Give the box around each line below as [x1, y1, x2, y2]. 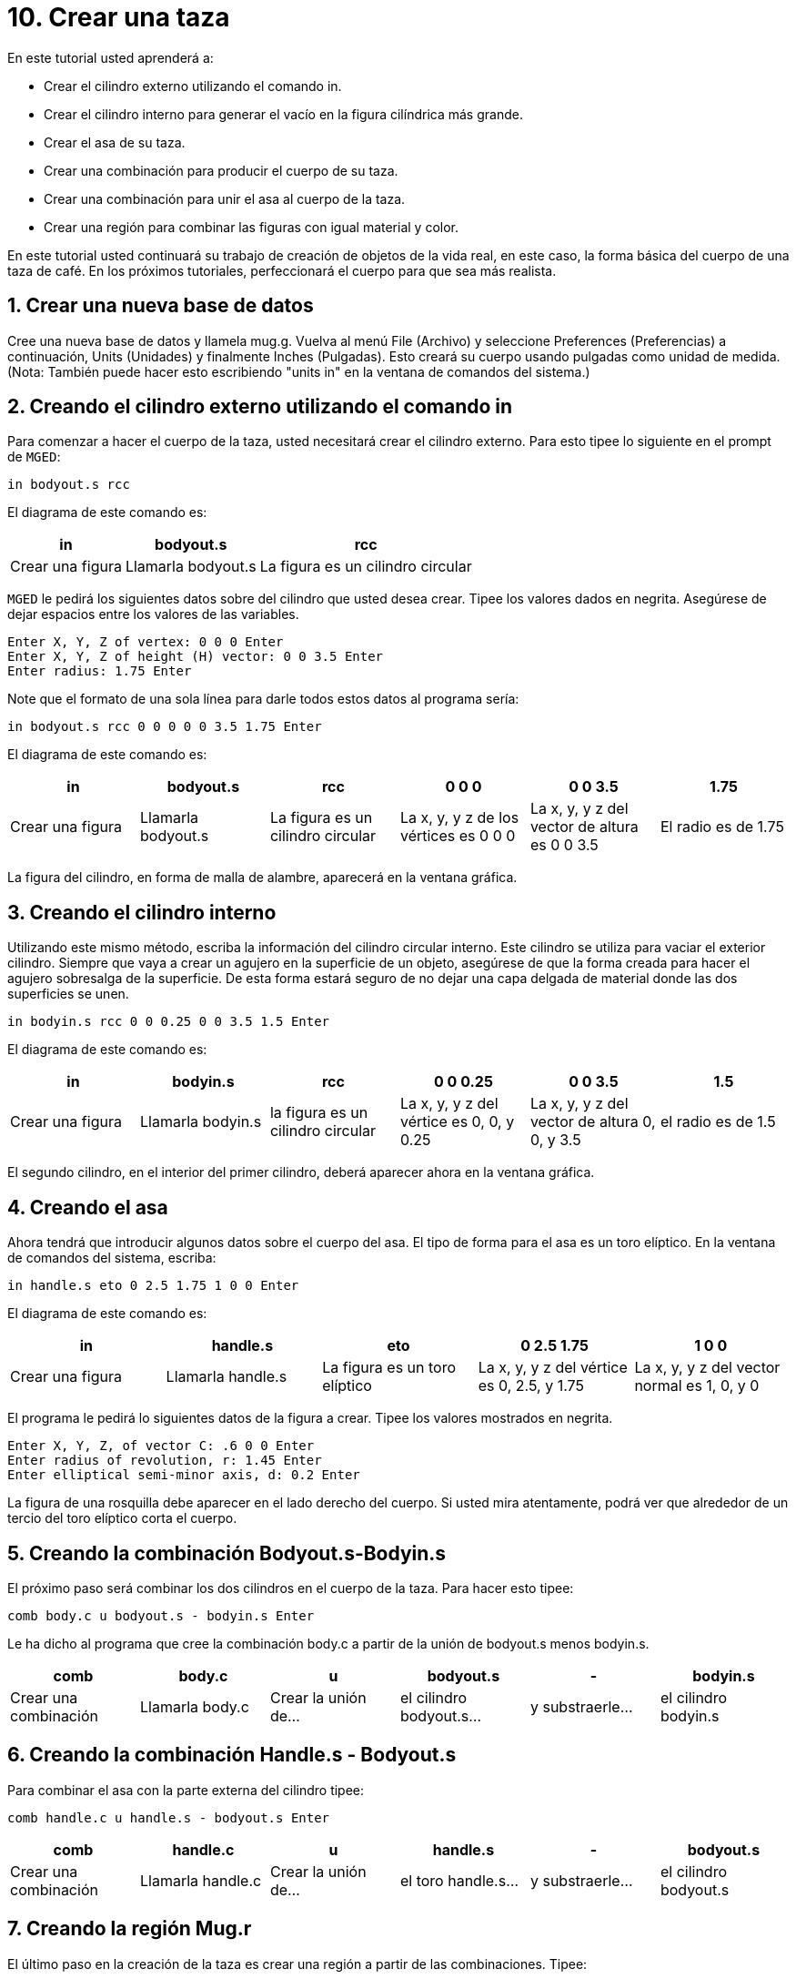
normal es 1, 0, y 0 [634, 1376, 760, 1395]
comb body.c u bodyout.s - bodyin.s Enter [7, 1608, 315, 1623]
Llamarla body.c [139, 1697, 249, 1716]
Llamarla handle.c [139, 1871, 262, 1890]
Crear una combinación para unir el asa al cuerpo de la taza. [44, 190, 406, 207]
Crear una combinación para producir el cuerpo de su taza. [44, 162, 398, 178]
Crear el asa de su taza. [44, 134, 186, 150]
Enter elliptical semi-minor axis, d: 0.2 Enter [7, 1467, 360, 1483]
